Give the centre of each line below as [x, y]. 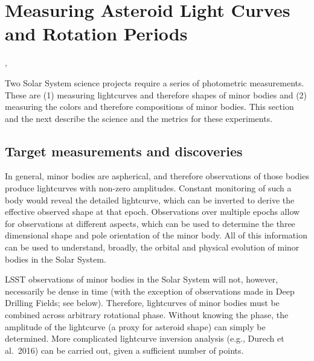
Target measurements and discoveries [124, 151]
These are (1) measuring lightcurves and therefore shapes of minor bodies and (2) [156, 94]
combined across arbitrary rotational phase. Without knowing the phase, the [147, 315]
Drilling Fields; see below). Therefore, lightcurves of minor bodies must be [142, 303]
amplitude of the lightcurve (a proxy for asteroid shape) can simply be [135, 326]
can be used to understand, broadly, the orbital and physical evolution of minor [152, 247]
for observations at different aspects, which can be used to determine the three [150, 223]
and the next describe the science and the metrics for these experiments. [139, 118]
